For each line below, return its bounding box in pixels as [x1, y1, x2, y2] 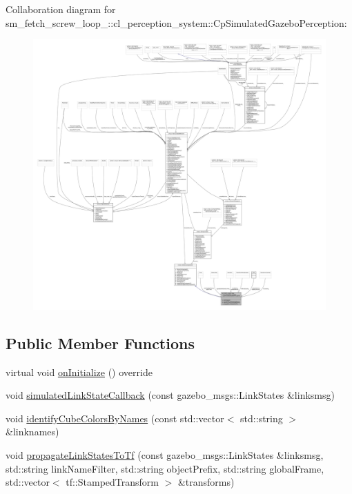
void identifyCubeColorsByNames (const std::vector [6, 411, 224, 425]
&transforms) [177, 475, 235, 489]
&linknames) [6, 424, 59, 439]
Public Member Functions [6, 332, 195, 353]
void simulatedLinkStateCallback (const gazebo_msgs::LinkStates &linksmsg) [6, 388, 335, 402]
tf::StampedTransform [66, 475, 159, 489]
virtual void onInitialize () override [6, 364, 153, 379]
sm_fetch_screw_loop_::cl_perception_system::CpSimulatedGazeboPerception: [6, 15, 347, 30]
